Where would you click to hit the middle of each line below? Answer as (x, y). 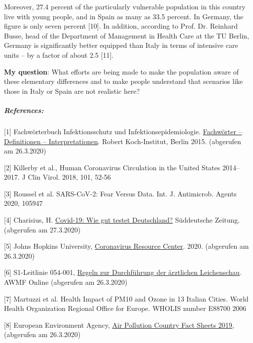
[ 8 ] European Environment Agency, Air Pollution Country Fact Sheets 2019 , (119, 324)
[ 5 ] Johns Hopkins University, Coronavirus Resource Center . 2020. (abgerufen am (126, 246)
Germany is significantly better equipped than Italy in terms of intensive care (121, 45)
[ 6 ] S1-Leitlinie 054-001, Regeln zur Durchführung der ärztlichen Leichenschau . (123, 272)
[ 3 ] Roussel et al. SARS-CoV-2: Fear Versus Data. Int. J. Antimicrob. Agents (120, 193)
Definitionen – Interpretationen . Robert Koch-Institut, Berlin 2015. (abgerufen (123, 141)
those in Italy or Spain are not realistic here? (72, 91)
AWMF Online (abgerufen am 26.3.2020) (66, 282)
